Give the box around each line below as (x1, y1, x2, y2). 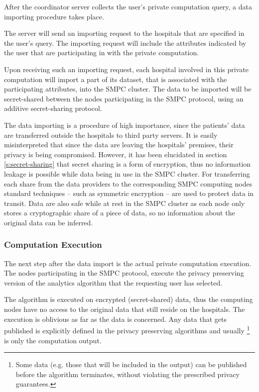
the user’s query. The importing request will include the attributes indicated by (4, 37, 247, 48)
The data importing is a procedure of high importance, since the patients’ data (4, 119, 245, 130)
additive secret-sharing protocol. (4, 103, 102, 113)
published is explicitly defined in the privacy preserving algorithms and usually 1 (4, 324, 250, 335)
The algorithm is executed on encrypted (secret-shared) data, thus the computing (4, 294, 253, 304)
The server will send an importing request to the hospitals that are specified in (4, 28, 245, 38)
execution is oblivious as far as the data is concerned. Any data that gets (4, 313, 227, 324)
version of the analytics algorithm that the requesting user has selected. (4, 277, 223, 288)
